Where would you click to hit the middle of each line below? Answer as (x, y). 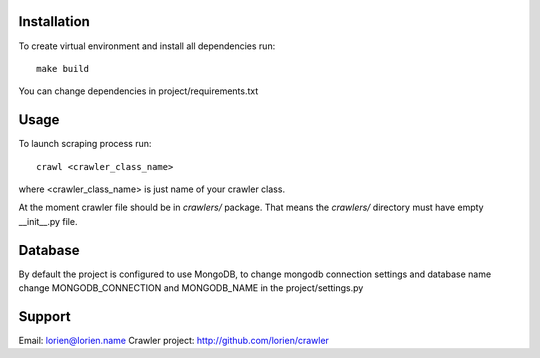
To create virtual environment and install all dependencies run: (147, 46)
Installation (54, 21)
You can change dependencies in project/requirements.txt (138, 91)
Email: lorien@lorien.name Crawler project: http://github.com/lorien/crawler (174, 340)
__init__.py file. (48, 221)
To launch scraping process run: (85, 144)
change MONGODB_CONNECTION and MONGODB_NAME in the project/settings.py (191, 288)
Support (44, 316)
